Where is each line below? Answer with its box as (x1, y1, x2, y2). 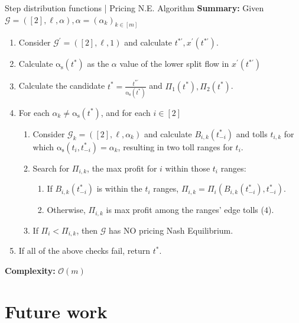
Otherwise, (47, 204, 86, 216)
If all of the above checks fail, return (18, 244, 151, 257)
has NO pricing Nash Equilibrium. (109, 224, 233, 236)
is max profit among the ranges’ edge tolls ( (106, 204, 264, 216)
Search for (32, 161, 70, 174)
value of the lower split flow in (119, 57, 229, 70)
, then (76, 224, 98, 236)
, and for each (100, 106, 151, 118)
